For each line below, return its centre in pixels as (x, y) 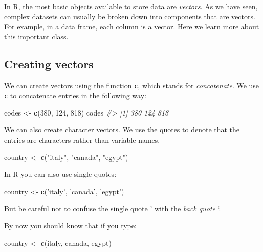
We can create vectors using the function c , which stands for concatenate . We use (132, 85)
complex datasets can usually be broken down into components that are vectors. (130, 16)
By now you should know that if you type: (70, 226)
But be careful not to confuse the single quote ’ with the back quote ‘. (113, 208)
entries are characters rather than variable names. (82, 140)
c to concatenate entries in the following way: (75, 95)
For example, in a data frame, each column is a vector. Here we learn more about (132, 26)
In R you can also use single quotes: (60, 174)
